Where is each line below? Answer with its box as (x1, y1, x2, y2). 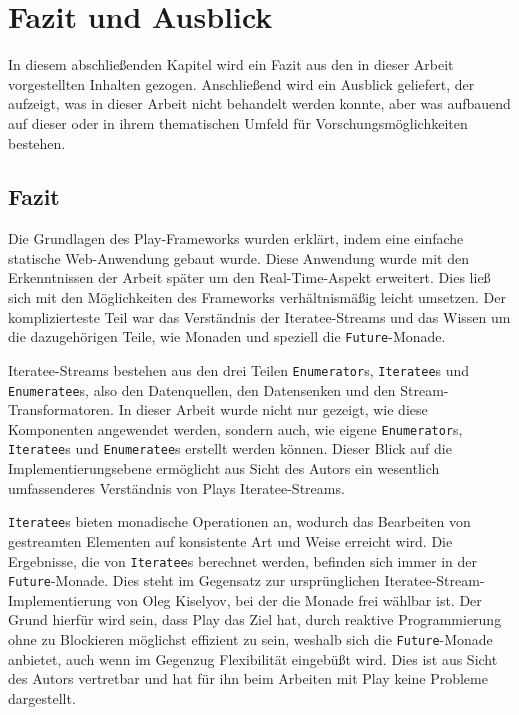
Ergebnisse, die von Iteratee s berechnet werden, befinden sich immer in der (8, 550, 478, 571)
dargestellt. (8, 687, 76, 708)
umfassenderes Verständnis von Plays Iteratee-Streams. (8, 477, 345, 498)
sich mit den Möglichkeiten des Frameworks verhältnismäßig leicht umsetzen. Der (8, 287, 506, 308)
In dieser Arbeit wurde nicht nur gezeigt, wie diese (118, 399, 428, 420)
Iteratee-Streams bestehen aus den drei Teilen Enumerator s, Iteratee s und (8, 359, 470, 380)
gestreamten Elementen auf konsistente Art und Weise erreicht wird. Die (8, 530, 453, 551)
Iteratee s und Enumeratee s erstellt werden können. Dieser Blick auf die (8, 438, 452, 459)
